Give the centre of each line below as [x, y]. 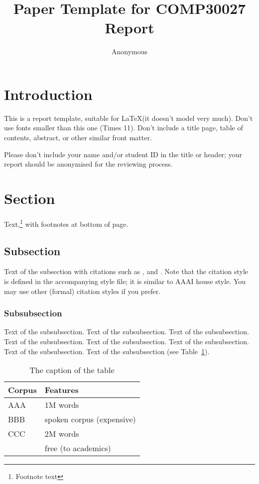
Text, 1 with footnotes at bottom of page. [66, 223]
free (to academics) [78, 448]
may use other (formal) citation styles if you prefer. [82, 291]
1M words [62, 405]
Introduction [48, 94]
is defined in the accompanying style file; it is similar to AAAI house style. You [125, 281]
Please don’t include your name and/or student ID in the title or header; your [123, 154]
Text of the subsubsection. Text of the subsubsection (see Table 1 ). [107, 351]
